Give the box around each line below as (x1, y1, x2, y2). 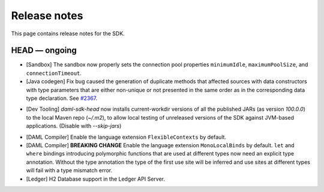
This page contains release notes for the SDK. (11, 30, 125, 37)
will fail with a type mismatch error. (26, 167, 113, 174)
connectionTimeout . (26, 69, 82, 77)
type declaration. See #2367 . (26, 95, 98, 102)
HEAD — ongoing (11, 45, 77, 56)
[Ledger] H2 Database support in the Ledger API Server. (26, 175, 165, 182)
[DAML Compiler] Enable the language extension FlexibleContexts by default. (26, 133, 227, 141)
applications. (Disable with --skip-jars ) (26, 123, 122, 130)
